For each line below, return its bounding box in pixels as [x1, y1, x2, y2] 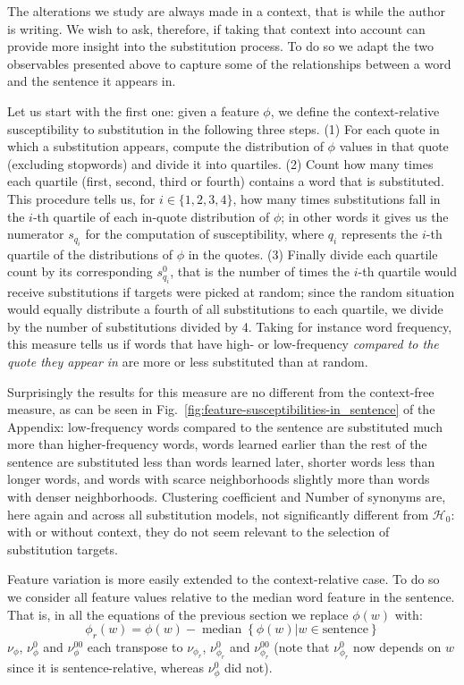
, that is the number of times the [170, 262, 350, 281]
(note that [274, 638, 330, 656]
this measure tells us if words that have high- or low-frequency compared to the [7, 334, 439, 353]
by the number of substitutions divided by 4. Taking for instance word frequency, [7, 317, 452, 335]
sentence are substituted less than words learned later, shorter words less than [7, 452, 435, 470]
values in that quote [339, 137, 449, 156]
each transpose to [87, 638, 183, 656]
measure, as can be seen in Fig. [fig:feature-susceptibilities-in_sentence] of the [7, 400, 435, 419]
